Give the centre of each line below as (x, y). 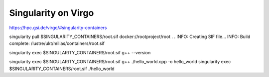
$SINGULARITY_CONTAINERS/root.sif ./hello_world (62, 69)
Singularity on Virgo (52, 13)
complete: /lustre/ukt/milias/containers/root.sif (57, 43)
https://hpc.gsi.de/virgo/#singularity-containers (58, 28)
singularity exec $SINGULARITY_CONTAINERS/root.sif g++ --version (80, 52)
